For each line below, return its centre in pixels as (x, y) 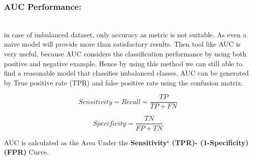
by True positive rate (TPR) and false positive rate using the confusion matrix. (124, 82)
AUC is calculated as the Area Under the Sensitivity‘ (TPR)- (101, 142)
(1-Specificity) (224, 142)
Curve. (39, 152)
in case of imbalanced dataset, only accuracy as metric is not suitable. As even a (125, 34)
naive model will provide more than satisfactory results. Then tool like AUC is (122, 44)
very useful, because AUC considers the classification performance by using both (125, 53)
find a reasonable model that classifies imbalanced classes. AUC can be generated (126, 73)
